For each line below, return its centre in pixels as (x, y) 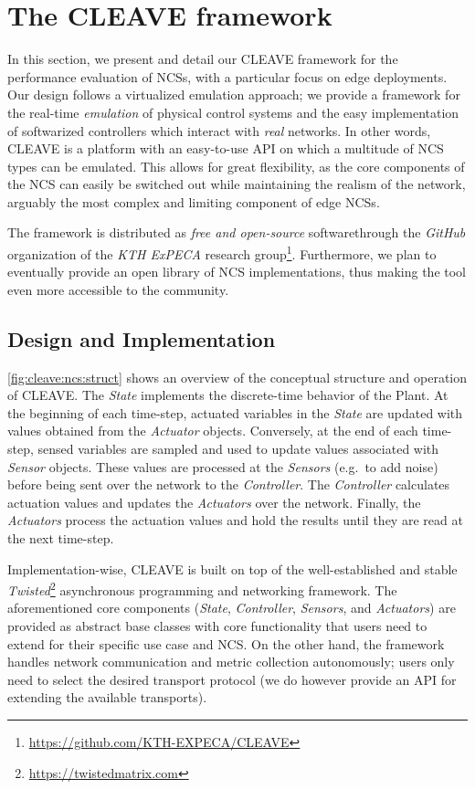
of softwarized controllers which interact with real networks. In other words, (219, 130)
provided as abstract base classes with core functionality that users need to (217, 626)
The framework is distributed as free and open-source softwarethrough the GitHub (237, 232)
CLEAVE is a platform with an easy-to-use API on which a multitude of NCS (226, 148)
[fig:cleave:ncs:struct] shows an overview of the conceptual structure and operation (237, 377)
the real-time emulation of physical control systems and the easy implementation (233, 112)
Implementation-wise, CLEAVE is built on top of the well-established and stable (232, 568)
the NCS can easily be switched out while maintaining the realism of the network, (237, 184)
